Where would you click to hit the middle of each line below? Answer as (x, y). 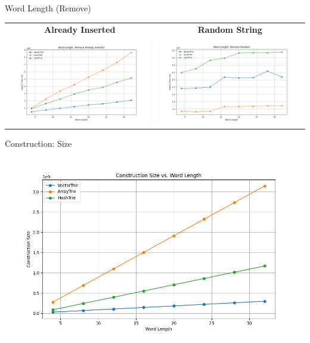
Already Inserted (80, 30)
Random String (230, 30)
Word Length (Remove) (48, 8)
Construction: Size (38, 143)
